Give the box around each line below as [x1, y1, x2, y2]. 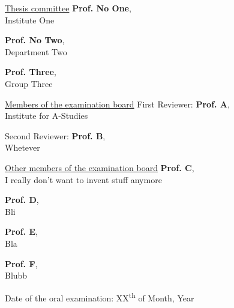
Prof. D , [5, 193, 39, 206]
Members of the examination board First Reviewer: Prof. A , [5, 97, 230, 110]
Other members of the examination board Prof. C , [5, 161, 194, 174]
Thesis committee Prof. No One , [5, 2, 131, 14]
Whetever [5, 141, 40, 154]
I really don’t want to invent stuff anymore [5, 173, 162, 186]
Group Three [5, 77, 53, 89]
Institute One [5, 13, 55, 26]
